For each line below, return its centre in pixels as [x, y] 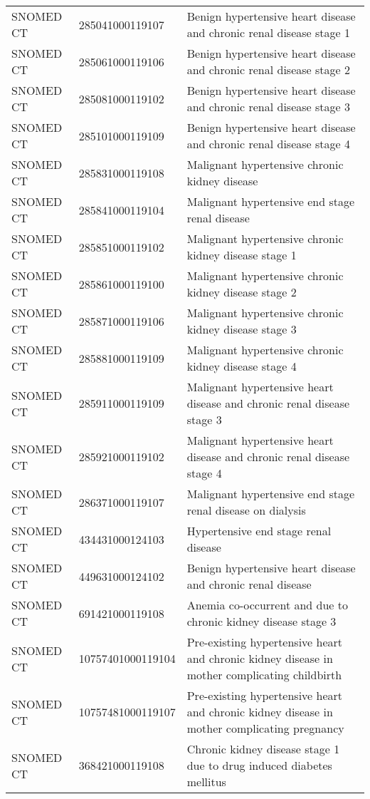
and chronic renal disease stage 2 [268, 69]
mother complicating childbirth [264, 675]
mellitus [206, 782]
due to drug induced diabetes [259, 765]
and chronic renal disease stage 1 [268, 32]
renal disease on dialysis [246, 510]
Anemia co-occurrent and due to [268, 605]
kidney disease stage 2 [242, 292]
